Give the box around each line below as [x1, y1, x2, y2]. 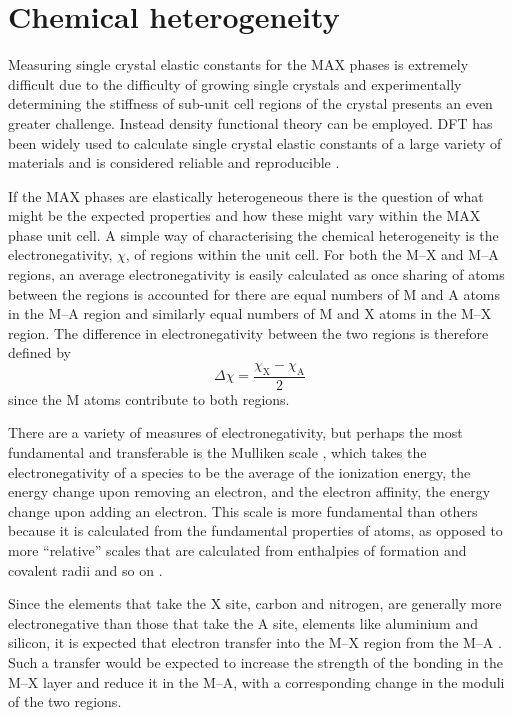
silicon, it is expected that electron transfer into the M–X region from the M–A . [8, 632, 502, 653]
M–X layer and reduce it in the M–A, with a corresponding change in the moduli [8, 671, 505, 692]
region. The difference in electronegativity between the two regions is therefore [8, 322, 489, 343]
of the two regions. [8, 691, 122, 712]
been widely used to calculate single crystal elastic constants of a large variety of [8, 132, 502, 153]
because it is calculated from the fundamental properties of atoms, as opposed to [8, 520, 503, 541]
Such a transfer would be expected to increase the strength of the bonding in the [8, 651, 504, 672]
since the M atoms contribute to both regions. [8, 388, 290, 409]
